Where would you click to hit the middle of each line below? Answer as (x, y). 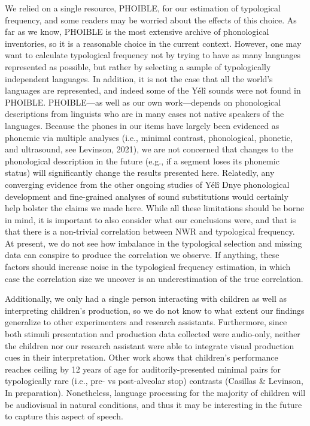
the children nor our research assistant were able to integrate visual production (150, 345)
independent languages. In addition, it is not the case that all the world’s (139, 78)
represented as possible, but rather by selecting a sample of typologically (138, 66)
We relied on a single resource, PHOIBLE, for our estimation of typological (143, 8)
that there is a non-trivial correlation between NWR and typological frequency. (150, 231)
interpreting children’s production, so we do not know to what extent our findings (155, 310)
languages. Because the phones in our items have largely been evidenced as (142, 125)
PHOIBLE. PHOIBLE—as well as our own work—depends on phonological (143, 102)
